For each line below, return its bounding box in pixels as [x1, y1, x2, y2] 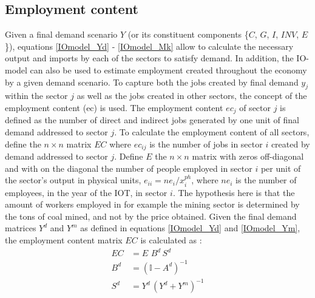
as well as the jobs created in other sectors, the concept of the [76, 89, 307, 102]
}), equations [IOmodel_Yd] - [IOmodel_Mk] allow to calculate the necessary [5, 39, 294, 52]
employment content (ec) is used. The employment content [5, 101, 223, 113]
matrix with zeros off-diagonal [192, 150, 304, 163]
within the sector [5, 89, 68, 102]
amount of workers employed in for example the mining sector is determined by [5, 198, 300, 211]
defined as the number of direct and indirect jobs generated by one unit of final [5, 113, 299, 126]
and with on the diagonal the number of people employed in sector [5, 161, 252, 174]
